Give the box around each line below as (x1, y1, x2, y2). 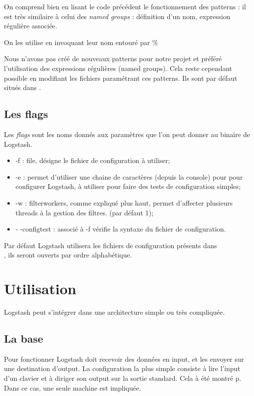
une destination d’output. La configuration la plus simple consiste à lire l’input (4, 363, 240, 373)
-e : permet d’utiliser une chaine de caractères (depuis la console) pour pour (15, 171, 243, 182)
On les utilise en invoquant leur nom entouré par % (4, 37, 158, 47)
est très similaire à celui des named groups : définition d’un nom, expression (4, 11, 231, 21)
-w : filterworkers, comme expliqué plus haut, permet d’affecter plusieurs (15, 197, 233, 208)
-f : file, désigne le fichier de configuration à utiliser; (15, 155, 170, 165)
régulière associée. (4, 21, 57, 31)
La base (4, 331, 44, 346)
